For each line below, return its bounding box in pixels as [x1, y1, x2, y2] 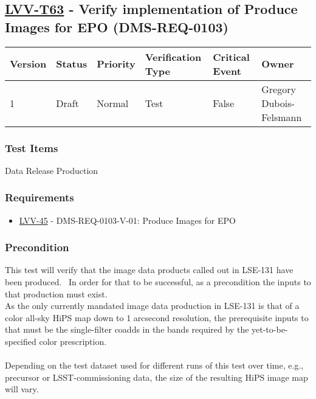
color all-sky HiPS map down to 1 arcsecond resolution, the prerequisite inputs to [5, 311, 309, 324]
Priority [97, 57, 136, 71]
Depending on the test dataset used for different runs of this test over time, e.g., [5, 359, 304, 372]
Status [56, 57, 88, 71]
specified [5, 335, 36, 347]
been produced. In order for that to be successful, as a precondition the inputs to [5, 276, 311, 288]
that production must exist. [5, 287, 108, 300]
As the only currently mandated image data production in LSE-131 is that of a [5, 299, 300, 312]
